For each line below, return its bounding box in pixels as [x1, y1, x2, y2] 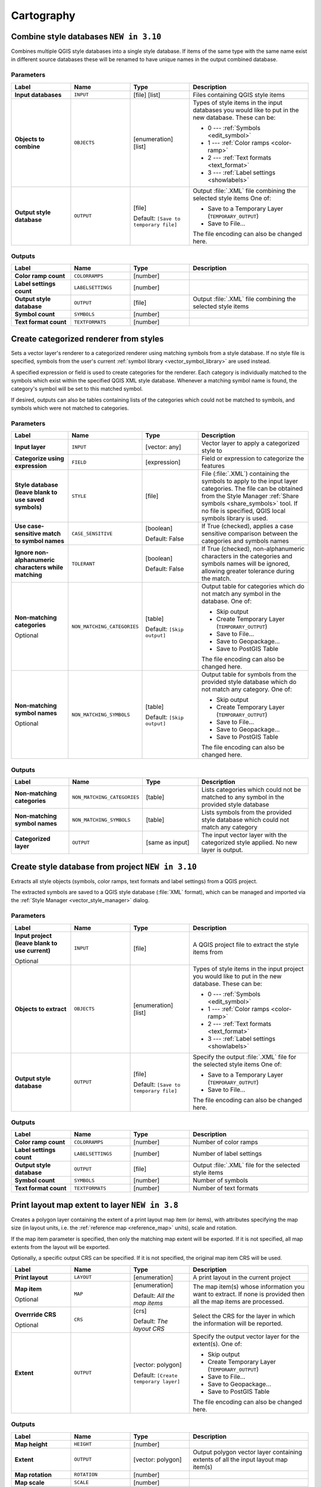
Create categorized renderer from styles [11, 334, 164, 344]
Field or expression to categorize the [201, 454, 304, 463]
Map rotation [14, 1470, 52, 1479]
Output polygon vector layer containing [193, 1448, 303, 1456]
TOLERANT [71, 560, 95, 567]
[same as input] [146, 839, 190, 847]
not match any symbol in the [201, 589, 281, 598]
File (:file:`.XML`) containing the [201, 470, 289, 478]
